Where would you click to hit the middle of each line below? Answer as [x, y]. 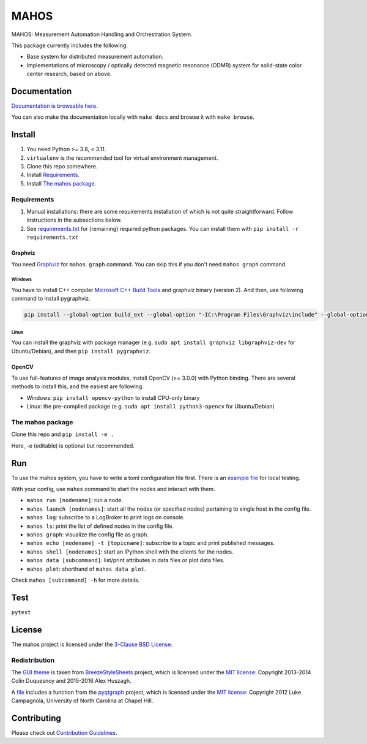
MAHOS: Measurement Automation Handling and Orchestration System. [102, 34]
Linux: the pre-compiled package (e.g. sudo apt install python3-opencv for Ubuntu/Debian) [150, 407]
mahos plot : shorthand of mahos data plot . [86, 569]
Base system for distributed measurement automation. [95, 57]
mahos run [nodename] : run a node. [75, 500]
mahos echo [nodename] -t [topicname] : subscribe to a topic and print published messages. [151, 543]
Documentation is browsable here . [54, 106]
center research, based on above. [69, 74]
